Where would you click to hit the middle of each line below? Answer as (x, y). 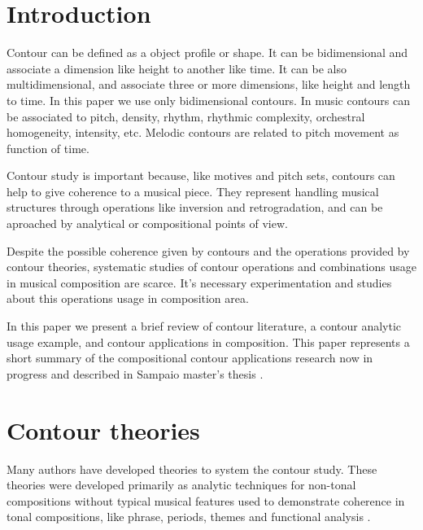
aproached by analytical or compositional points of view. (147, 223)
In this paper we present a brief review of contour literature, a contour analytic (204, 326)
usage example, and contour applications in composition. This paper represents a (208, 342)
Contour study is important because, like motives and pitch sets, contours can (201, 175)
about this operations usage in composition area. (128, 298)
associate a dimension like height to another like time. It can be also (177, 68)
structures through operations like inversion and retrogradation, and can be (195, 207)
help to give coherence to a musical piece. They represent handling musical (193, 191)
